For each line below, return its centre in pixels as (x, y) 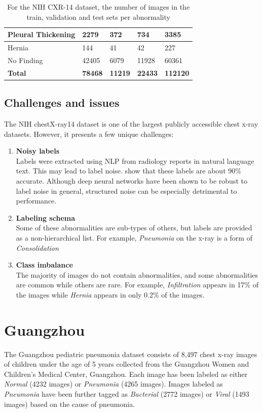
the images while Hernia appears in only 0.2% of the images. (110, 294)
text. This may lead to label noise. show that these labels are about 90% (128, 171)
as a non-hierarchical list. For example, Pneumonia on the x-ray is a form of (134, 237)
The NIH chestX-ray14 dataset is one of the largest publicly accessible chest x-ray (131, 124)
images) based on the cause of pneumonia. (70, 404)
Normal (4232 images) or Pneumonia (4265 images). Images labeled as (114, 384)
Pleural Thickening (42, 34)
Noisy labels (38, 151)
